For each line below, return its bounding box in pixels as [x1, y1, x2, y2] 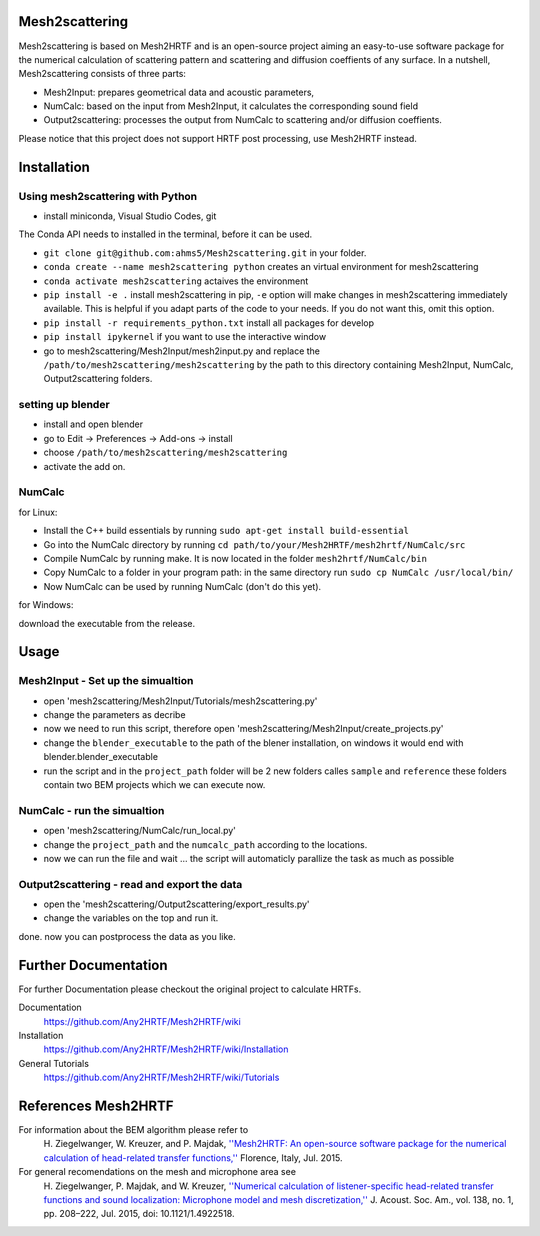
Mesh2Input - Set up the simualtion [18, 674, 194, 688]
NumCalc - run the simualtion [18, 803, 165, 817]
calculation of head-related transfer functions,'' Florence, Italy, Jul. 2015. [43, 1151, 343, 1164]
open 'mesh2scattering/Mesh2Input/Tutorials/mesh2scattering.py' [43, 695, 318, 707]
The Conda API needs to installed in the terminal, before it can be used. [18, 228, 313, 240]
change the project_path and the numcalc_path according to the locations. [43, 838, 368, 850]
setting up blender [18, 398, 110, 412]
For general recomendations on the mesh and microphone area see [18, 1166, 297, 1178]
